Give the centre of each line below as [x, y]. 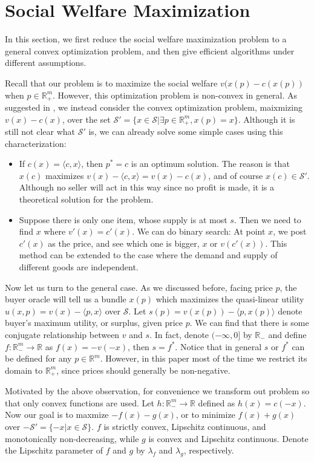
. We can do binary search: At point [199, 231]
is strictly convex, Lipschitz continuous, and [185, 426]
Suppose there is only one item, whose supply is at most [123, 219]
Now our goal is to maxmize [57, 415]
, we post [290, 231]
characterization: [36, 143]
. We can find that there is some [249, 323]
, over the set [86, 119]
